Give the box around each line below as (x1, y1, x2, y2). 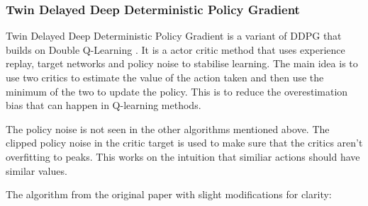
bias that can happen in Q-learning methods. (6, 98, 201, 113)
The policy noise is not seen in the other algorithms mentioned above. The (6, 121, 330, 136)
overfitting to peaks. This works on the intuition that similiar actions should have (6, 149, 360, 164)
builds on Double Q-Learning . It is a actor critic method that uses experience (6, 42, 345, 57)
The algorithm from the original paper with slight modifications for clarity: (6, 187, 332, 202)
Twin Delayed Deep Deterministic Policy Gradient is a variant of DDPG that (6, 28, 342, 43)
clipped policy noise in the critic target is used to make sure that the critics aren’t (6, 135, 363, 150)
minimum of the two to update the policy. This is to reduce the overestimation (6, 84, 348, 98)
